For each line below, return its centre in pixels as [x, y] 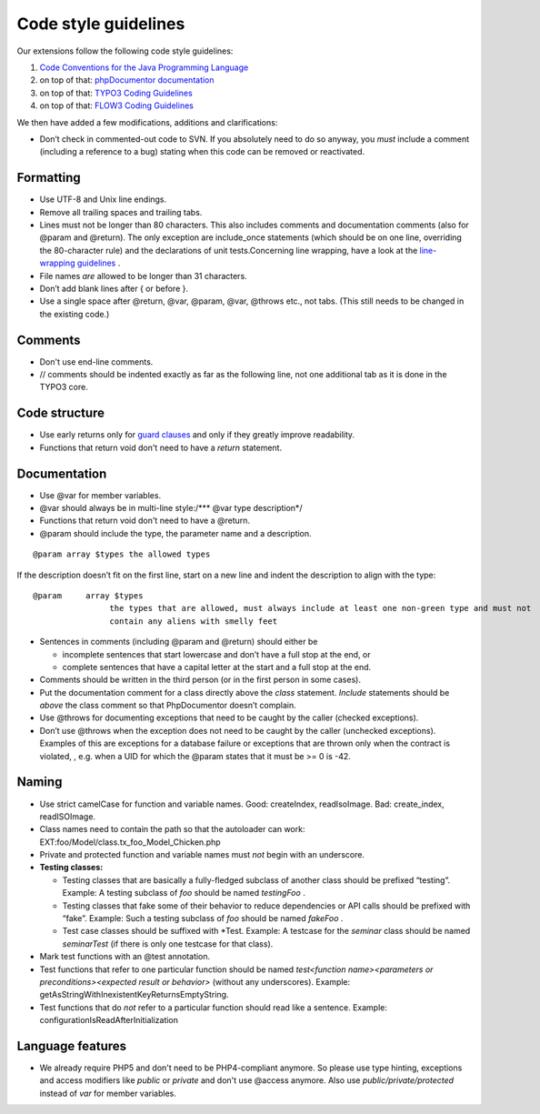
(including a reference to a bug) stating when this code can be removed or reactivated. [202, 152]
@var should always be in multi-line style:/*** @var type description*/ [171, 507]
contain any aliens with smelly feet [193, 621]
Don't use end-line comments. [96, 361]
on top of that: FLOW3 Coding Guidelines [117, 105]
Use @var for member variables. [100, 495]
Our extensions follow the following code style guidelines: [125, 51]
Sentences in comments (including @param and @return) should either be [179, 642]
